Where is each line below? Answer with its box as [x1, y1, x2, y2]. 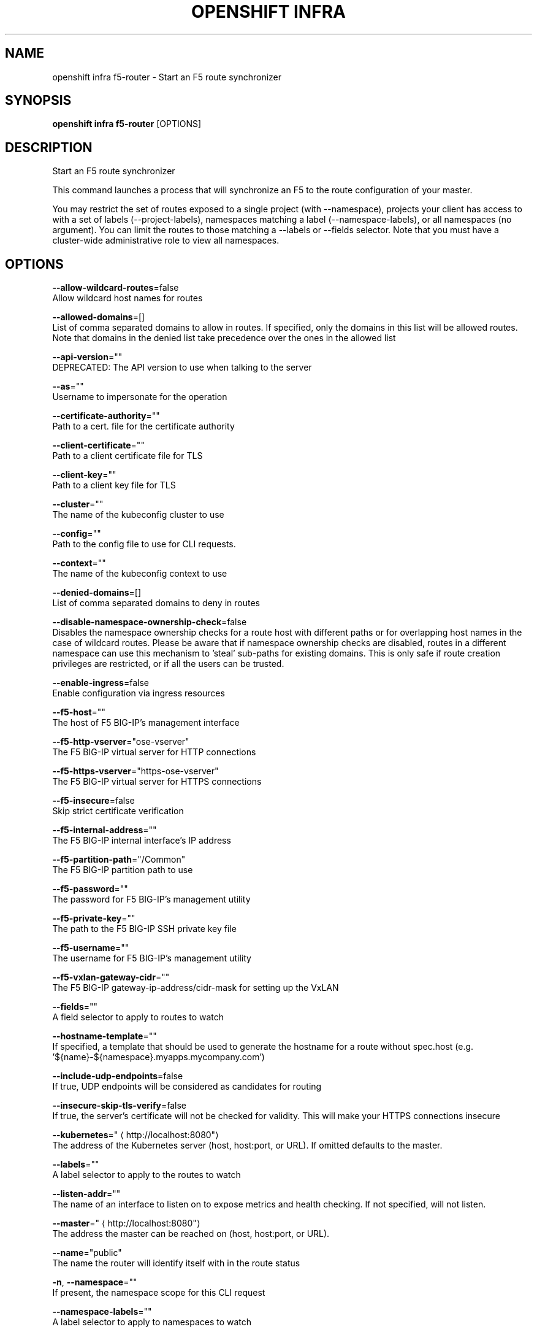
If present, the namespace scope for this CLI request [52, 1287, 265, 1298]
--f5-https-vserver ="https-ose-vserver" [52, 766, 219, 777]
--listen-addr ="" [52, 1188, 121, 1199]
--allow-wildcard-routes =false [52, 282, 179, 293]
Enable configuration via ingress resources [52, 688, 225, 699]
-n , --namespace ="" [52, 1277, 137, 1288]
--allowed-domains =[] [52, 312, 145, 323]
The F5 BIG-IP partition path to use [52, 864, 193, 876]
